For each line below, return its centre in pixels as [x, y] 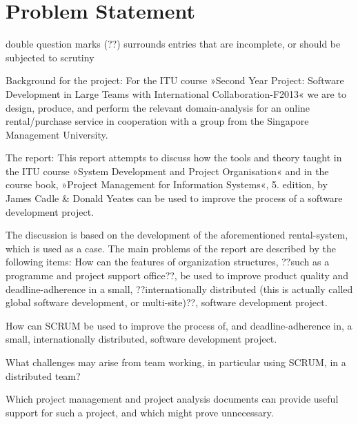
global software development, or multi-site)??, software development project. [167, 302]
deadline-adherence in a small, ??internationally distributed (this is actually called [179, 289]
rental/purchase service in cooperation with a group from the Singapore [157, 121]
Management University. [57, 134]
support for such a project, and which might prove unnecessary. [140, 412]
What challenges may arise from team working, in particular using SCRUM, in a [176, 362]
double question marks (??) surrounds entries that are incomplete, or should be [173, 44]
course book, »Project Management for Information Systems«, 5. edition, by [167, 184]
